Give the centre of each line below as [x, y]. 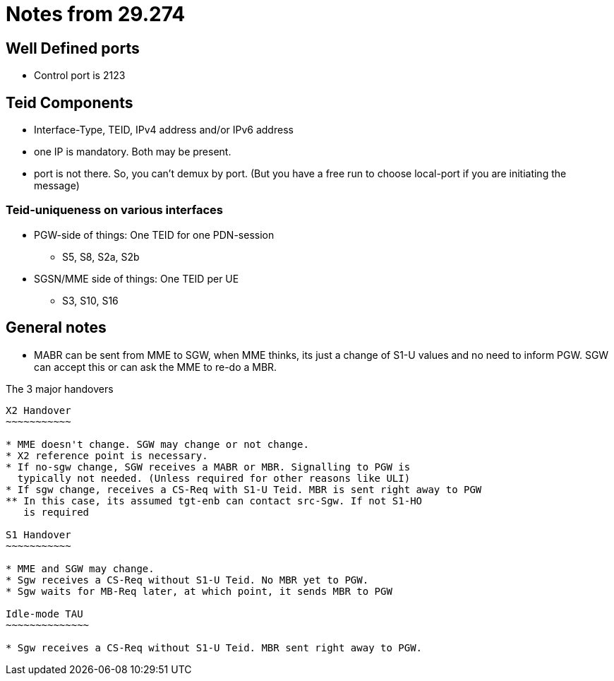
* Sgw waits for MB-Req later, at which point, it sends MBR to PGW [199, 591]
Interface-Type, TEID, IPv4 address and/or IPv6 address [164, 130]
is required [56, 512]
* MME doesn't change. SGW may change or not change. [157, 444]
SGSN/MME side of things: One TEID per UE [137, 278]
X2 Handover [38, 410]
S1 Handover [38, 534]
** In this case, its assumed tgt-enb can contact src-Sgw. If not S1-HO [214, 501]
